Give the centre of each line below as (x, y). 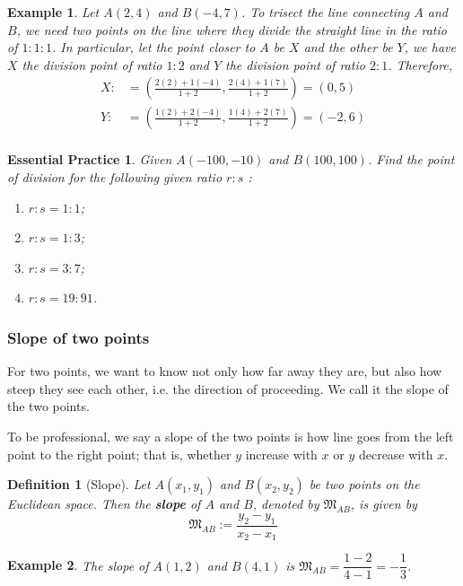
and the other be (348, 47)
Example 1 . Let (53, 12)
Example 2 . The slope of (78, 565)
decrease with (396, 454)
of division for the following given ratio (115, 177)
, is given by (384, 504)
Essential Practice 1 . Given (90, 159)
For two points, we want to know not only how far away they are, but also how (225, 371)
